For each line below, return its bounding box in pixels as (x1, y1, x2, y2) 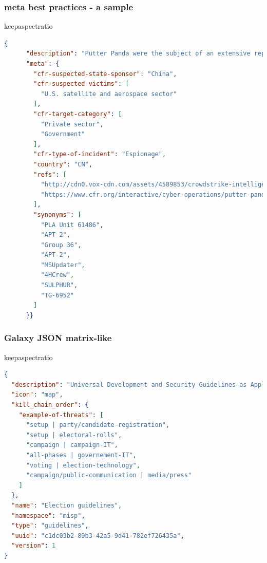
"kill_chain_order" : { (11, 401, 89, 409)
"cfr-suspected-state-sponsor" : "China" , (33, 70, 177, 78)
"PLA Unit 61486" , (41, 221, 104, 229)
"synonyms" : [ (33, 211, 82, 218)
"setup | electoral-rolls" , (26, 431, 122, 439)
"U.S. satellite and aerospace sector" (41, 90, 177, 98)
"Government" (41, 130, 85, 138)
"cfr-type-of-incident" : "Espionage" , (33, 151, 166, 158)
